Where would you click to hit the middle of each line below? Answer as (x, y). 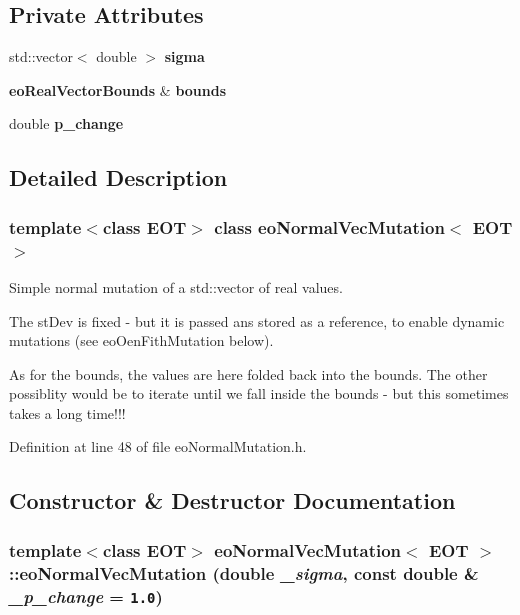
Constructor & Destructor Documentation (232, 500)
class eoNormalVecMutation (329, 226)
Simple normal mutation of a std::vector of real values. (176, 286)
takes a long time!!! (67, 412)
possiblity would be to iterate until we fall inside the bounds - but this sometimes (259, 393)
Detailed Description (118, 177)
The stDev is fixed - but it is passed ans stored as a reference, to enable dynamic (257, 320)
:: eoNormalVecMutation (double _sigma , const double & (244, 572)
